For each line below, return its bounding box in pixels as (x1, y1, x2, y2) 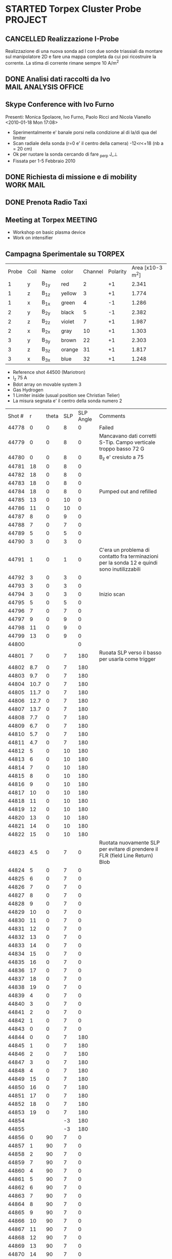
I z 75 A (12, 374, 27, 382)
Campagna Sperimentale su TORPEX (5, 250, 125, 258)
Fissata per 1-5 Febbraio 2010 (12, 158, 76, 164)
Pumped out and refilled (99, 488, 157, 495)
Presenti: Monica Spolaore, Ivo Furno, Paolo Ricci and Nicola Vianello (5, 114, 151, 120)
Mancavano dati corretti (99, 432, 157, 439)
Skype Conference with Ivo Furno (5, 100, 114, 109)
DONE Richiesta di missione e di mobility (5, 173, 137, 181)
